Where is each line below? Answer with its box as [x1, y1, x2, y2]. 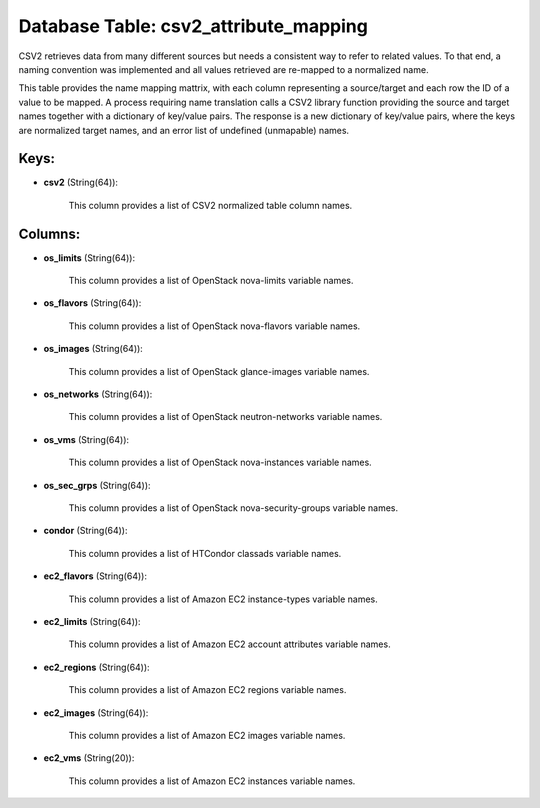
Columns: [18, 225, 81, 242]
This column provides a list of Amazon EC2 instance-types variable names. [68, 593, 379, 605]
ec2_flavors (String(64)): [43, 570, 147, 582]
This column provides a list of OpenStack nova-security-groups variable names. [68, 502, 399, 514]
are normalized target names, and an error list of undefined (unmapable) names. [18, 124, 350, 136]
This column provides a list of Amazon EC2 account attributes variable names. [68, 638, 391, 650]
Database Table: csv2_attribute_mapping [18, 15, 369, 37]
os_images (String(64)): [43, 343, 144, 355]
